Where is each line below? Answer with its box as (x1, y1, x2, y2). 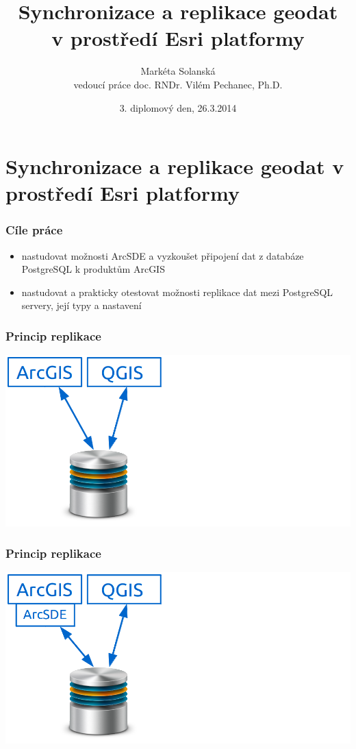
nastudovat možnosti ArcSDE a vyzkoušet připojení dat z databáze (21, 248, 304, 262)
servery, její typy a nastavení (21, 298, 142, 312)
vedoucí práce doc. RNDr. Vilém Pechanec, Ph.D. (73, 77, 283, 91)
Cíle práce (5, 221, 63, 238)
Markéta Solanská (140, 64, 216, 78)
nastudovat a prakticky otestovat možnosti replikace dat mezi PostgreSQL (21, 284, 333, 299)
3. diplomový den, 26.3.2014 (119, 100, 237, 114)
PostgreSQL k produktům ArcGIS (21, 262, 165, 276)
